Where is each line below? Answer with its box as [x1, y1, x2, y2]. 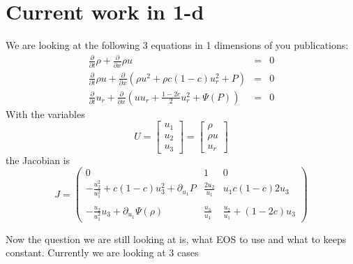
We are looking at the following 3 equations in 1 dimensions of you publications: [6, 38, 349, 52]
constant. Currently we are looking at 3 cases [6, 245, 199, 260]
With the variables [6, 106, 85, 121]
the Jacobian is [6, 152, 70, 167]
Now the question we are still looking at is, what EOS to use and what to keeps [6, 231, 347, 246]
